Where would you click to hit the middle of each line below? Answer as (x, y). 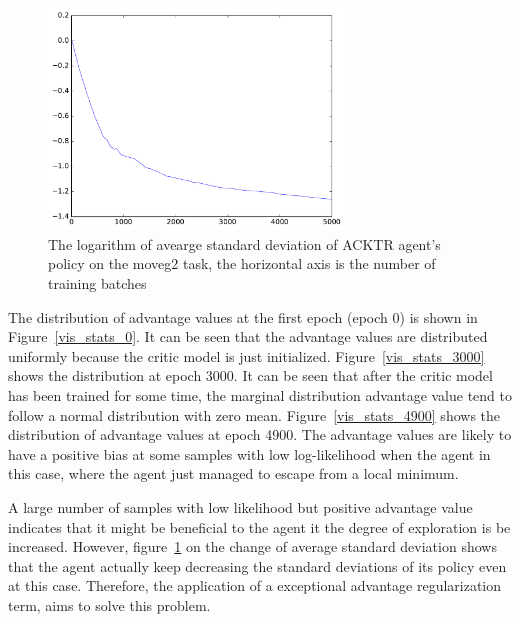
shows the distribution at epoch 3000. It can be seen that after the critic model (250, 375)
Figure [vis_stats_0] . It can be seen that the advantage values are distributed (248, 336)
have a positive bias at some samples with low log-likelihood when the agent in (249, 453)
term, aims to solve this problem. (109, 604)
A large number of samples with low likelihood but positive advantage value (240, 507)
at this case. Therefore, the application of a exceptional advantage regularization (255, 585)
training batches (97, 283)
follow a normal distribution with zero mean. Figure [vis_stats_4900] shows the (254, 414)
